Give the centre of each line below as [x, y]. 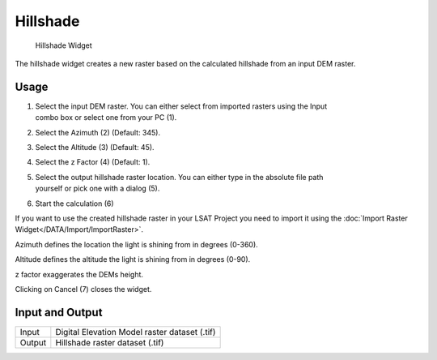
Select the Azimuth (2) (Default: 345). [98, 132]
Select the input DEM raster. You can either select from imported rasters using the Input [181, 106]
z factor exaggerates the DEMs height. [79, 274]
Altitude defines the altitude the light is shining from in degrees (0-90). [133, 259]
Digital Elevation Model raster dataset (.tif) [136, 332]
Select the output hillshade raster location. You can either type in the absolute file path [179, 177]
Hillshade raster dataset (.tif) [110, 342]
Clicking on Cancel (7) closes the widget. [83, 289]
